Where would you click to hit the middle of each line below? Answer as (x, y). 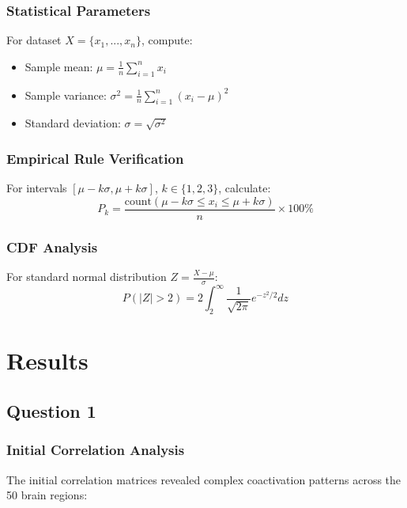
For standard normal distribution (87, 277)
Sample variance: (66, 95)
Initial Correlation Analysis (96, 450)
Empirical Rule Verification (95, 158)
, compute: (167, 40)
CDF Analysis (52, 246)
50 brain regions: (47, 495)
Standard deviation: (73, 123)
